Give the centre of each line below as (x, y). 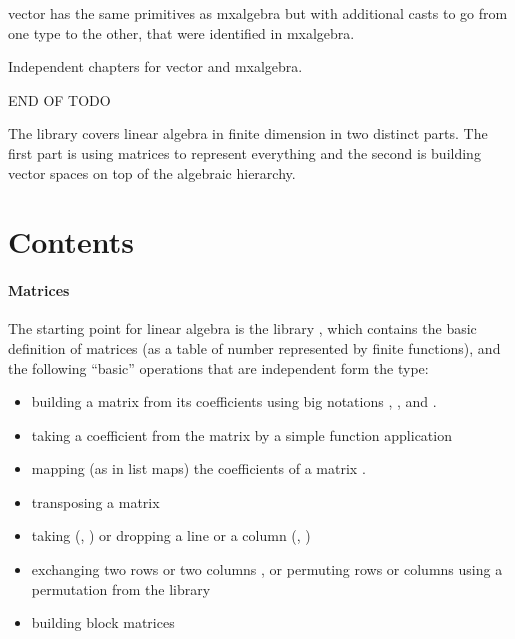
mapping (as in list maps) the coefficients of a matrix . (198, 468)
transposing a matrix (95, 501)
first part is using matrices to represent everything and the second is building (244, 152)
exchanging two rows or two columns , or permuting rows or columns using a (267, 569)
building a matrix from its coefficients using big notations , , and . (234, 401)
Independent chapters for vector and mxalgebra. (155, 66)
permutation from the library (121, 588)
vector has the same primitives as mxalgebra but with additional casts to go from (258, 13)
